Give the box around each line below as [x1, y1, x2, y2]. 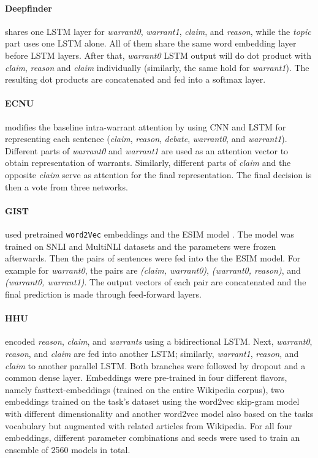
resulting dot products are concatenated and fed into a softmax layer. [5, 73, 266, 86]
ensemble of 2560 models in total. [5, 443, 131, 456]
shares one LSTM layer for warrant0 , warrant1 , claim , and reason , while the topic [5, 24, 311, 37]
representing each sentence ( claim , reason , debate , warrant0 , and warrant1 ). [5, 132, 287, 145]
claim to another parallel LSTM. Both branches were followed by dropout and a [5, 359, 306, 372]
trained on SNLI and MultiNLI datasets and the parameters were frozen [5, 239, 276, 252]
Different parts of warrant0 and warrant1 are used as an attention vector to [5, 144, 289, 157]
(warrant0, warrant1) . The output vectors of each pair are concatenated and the [5, 276, 306, 288]
